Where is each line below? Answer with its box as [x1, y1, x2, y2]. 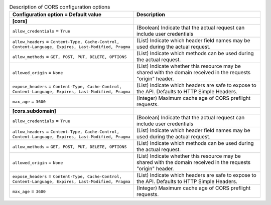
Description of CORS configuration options [9, 4, 110, 11]
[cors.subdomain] [12, 108, 56, 115]
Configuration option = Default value [12, 11, 102, 18]
